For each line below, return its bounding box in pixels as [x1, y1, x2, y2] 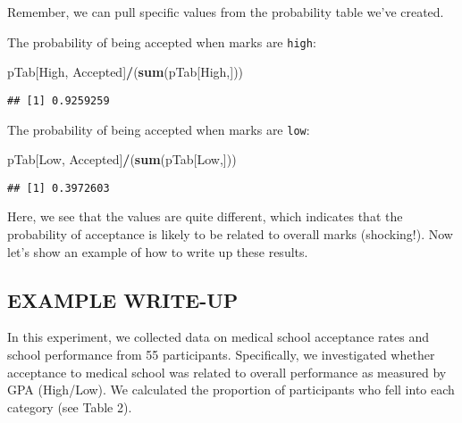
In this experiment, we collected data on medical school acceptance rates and [7, 328, 429, 346]
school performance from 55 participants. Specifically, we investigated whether [7, 344, 435, 363]
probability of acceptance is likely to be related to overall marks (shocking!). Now [7, 225, 453, 243]
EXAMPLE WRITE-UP [7, 286, 239, 313]
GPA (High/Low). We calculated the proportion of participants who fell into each [7, 380, 455, 399]
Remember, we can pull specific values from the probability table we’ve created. [7, 3, 444, 21]
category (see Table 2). [7, 397, 132, 416]
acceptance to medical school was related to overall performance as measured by [7, 362, 447, 381]
